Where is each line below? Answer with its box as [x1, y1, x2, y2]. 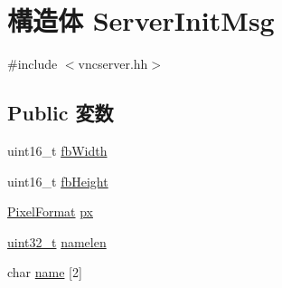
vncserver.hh [78, 54, 148, 73]
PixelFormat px [7, 202, 93, 221]
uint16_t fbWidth [7, 140, 108, 159]
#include [7, 54, 58, 73]
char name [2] [7, 263, 82, 282]
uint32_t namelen [7, 232, 107, 251]
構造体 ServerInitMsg [7, 2, 275, 39]
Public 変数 [7, 99, 114, 127]
